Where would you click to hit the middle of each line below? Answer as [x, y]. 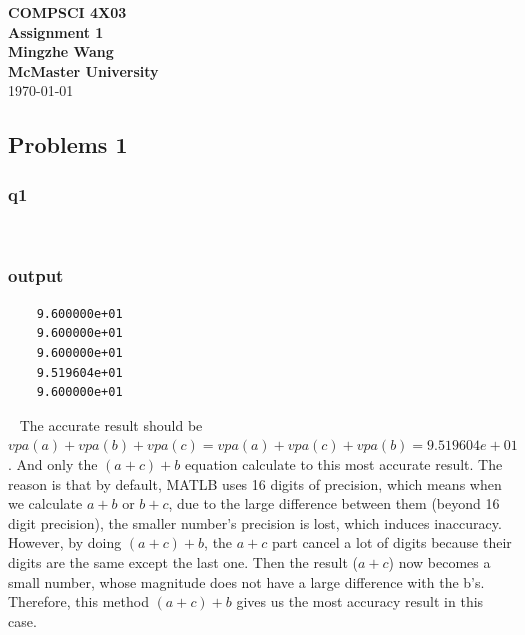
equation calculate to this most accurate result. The [343, 463]
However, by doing [65, 542]
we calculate [45, 503]
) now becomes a [439, 561]
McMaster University [83, 70]
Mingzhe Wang [61, 51]
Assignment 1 [56, 31]
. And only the [53, 463]
